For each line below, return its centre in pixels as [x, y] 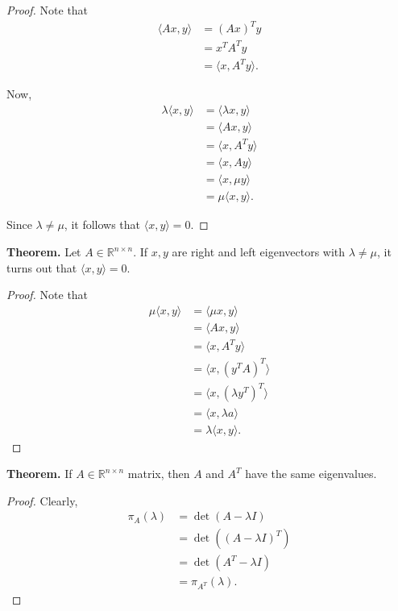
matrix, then [159, 474]
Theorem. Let [44, 252]
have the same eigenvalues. [311, 474]
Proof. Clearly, [42, 500]
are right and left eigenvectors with [259, 252]
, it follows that [102, 224]
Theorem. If [39, 474]
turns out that [42, 267]
